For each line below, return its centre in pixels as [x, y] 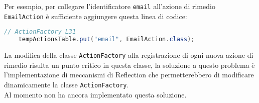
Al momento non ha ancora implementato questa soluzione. [95, 94]
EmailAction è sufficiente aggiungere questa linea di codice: [96, 16]
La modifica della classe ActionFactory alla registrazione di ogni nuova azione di [129, 55]
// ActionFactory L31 [40, 32]
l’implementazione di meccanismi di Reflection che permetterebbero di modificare [129, 75]
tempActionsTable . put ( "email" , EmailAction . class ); [106, 39]
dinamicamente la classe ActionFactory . [67, 84]
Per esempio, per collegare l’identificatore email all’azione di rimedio [110, 6]
